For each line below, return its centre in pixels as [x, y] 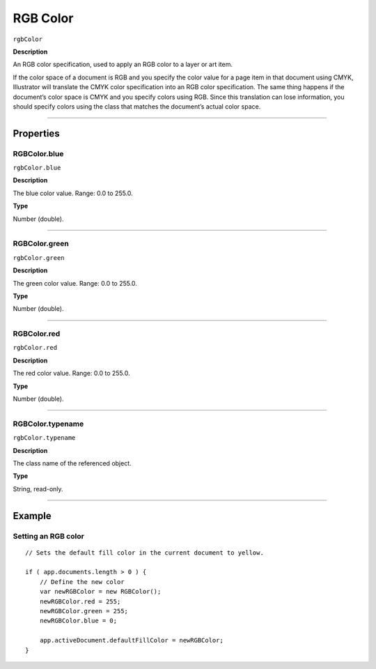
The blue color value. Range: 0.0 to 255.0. [73, 193]
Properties [36, 133]
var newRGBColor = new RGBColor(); [100, 592]
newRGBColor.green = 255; [84, 611]
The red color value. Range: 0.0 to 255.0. [71, 374]
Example [32, 516]
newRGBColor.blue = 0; [78, 621]
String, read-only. [38, 489]
